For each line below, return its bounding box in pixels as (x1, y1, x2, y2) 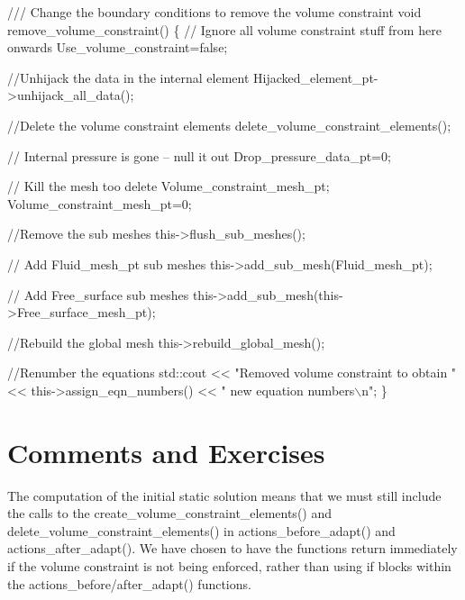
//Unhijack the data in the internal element (7, 68, 250, 86)
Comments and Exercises (7, 433, 325, 470)
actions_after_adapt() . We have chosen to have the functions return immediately (7, 539, 458, 558)
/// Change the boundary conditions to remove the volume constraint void (7, 3, 422, 21)
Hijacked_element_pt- (253, 68, 378, 86)
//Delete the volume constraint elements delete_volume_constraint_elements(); (7, 115, 451, 134)
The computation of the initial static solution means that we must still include (7, 486, 442, 505)
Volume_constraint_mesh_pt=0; (7, 194, 192, 213)
